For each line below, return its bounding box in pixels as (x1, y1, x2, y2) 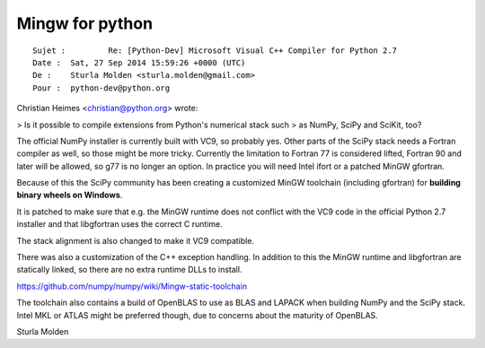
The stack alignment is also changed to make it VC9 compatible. (16, 235, 255, 246)
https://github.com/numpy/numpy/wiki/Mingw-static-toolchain (16, 281, 247, 291)
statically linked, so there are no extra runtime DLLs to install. (16, 265, 242, 275)
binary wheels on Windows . (16, 189, 123, 201)
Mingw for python (16, 13, 153, 33)
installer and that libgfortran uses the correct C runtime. (16, 219, 224, 230)
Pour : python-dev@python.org (32, 83, 171, 93)
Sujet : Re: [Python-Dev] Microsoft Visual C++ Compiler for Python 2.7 (32, 45, 398, 56)
